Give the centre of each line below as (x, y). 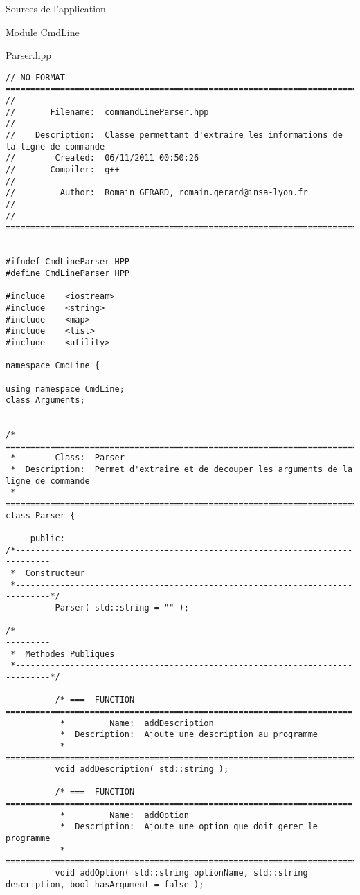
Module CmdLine (43, 31)
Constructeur (55, 573)
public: (47, 539)
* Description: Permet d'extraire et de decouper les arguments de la (182, 470)
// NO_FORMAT (35, 77)
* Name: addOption (124, 815)
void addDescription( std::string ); (142, 769)
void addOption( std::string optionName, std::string (181, 873)
